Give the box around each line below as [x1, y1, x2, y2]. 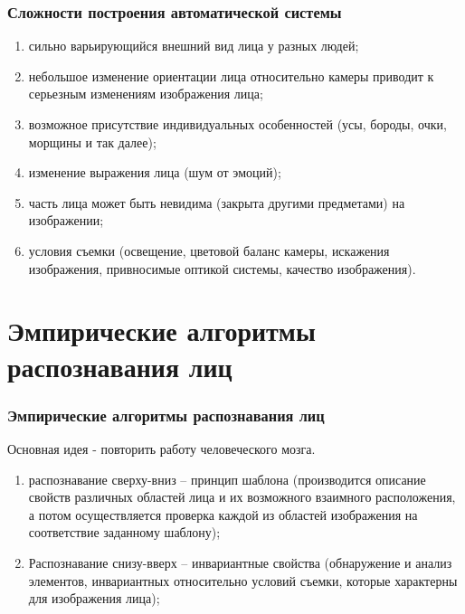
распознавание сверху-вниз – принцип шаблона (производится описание [28, 469, 426, 488]
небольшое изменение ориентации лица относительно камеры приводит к [28, 66, 434, 85]
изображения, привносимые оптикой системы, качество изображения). [28, 259, 416, 278]
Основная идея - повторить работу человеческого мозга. [7, 439, 316, 458]
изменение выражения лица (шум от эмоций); [28, 163, 281, 182]
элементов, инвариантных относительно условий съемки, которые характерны [28, 571, 458, 590]
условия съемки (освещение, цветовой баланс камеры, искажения [28, 241, 390, 260]
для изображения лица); [28, 589, 160, 608]
